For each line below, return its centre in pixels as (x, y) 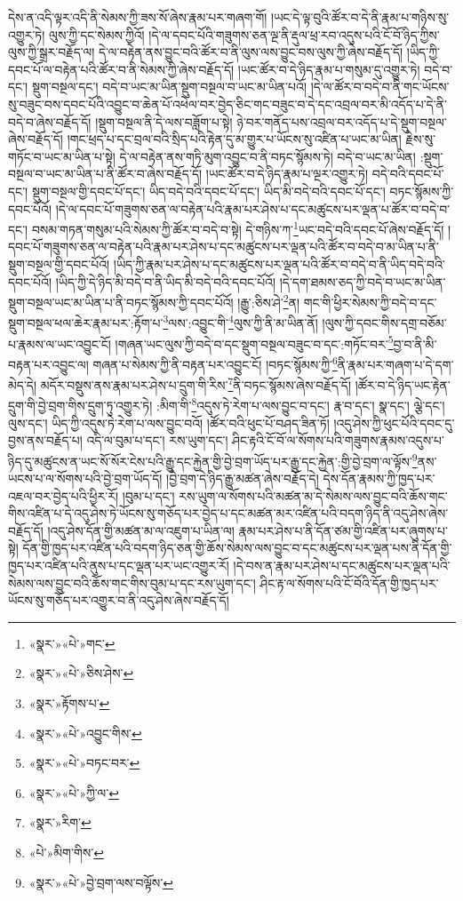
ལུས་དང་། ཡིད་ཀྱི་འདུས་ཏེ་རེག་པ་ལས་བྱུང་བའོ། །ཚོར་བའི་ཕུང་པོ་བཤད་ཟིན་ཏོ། (169, 423)
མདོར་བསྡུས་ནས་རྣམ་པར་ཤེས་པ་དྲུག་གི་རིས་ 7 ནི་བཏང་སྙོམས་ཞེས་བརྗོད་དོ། (196, 383)
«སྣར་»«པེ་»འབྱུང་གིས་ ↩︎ (85, 733)
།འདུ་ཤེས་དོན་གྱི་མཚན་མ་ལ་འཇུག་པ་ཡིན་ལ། (141, 530)
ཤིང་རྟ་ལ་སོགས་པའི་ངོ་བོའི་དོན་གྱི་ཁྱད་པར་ (349, 582)
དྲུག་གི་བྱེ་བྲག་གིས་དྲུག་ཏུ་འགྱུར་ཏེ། (80, 406)
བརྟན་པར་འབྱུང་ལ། (48, 364)
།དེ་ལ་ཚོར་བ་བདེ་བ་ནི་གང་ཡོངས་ (380, 87)
